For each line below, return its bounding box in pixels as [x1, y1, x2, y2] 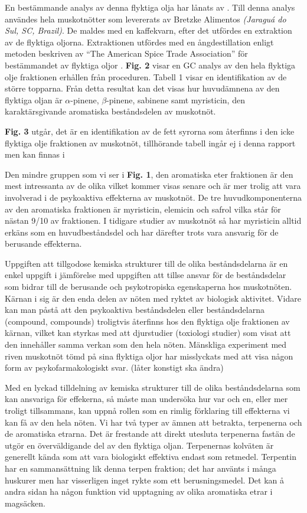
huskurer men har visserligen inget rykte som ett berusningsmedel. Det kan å [5, 473, 284, 486]
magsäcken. [5, 496, 45, 509]
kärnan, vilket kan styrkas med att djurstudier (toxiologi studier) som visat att [5, 326, 291, 339]
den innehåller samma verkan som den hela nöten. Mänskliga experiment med [5, 338, 287, 351]
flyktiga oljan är [5, 93, 63, 106]
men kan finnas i [5, 148, 65, 161]
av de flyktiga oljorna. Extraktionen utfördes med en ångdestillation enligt [5, 35, 274, 48]
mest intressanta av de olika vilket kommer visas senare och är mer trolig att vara [5, 179, 301, 192]
